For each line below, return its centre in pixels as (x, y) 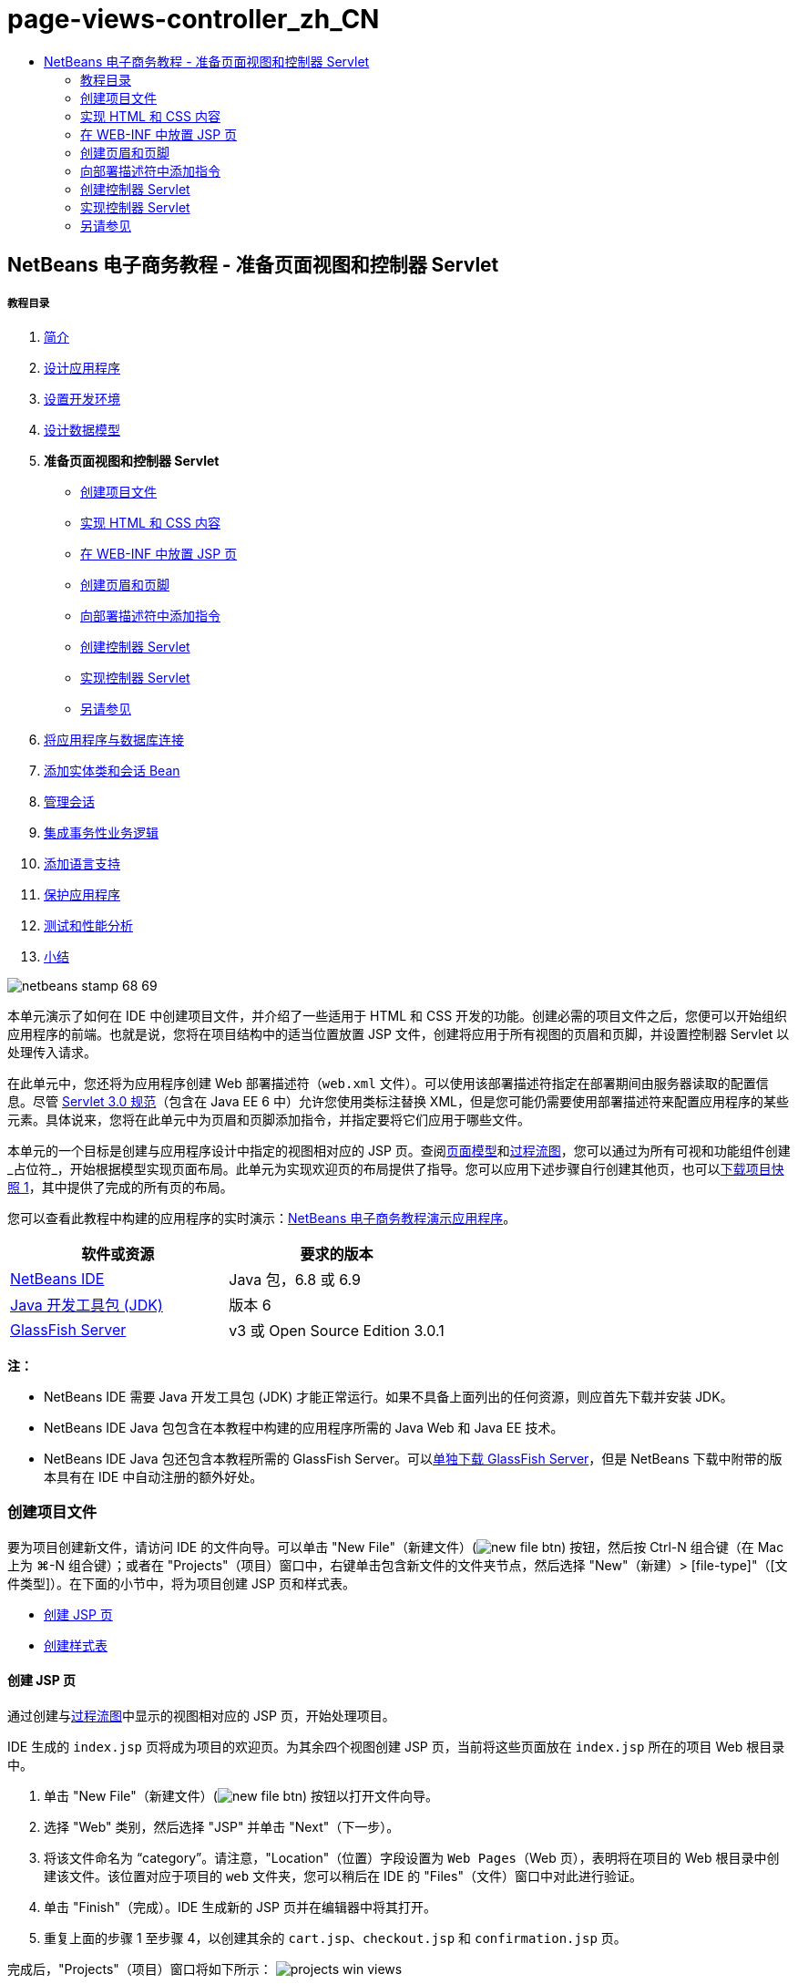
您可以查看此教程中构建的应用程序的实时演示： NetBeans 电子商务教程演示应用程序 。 (262, 1218)
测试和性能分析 (88, 925)
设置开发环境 (82, 398)
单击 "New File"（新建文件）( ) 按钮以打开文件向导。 (241, 1795)
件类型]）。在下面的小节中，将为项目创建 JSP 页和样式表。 (181, 1583)
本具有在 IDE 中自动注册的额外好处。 (153, 1476)
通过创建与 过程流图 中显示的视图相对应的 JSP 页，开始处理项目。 (201, 1715)
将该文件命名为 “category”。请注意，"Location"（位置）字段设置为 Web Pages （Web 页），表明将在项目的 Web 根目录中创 (412, 1857)
